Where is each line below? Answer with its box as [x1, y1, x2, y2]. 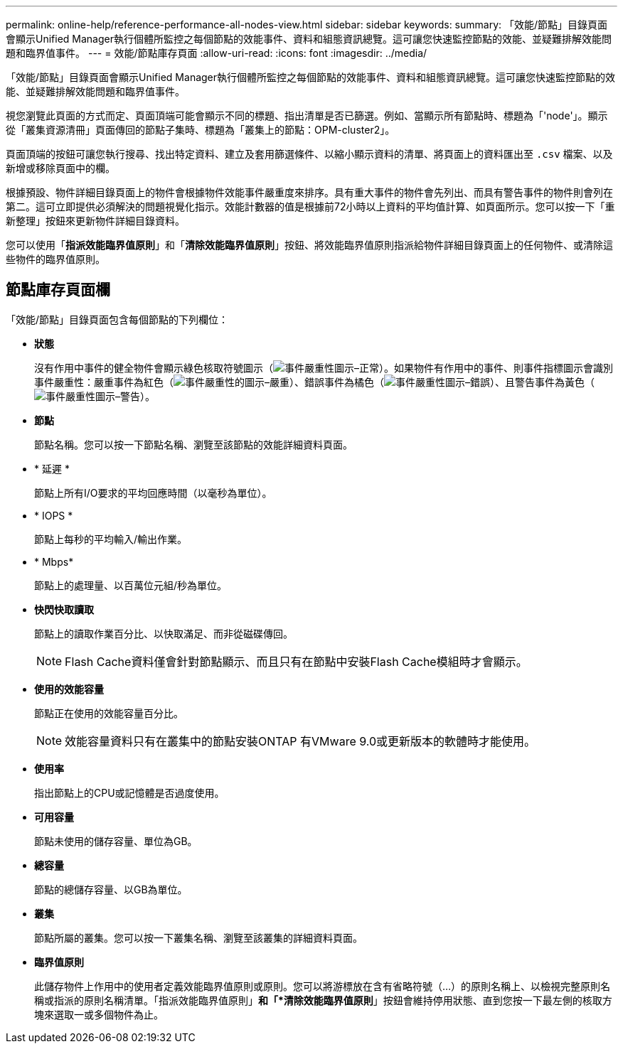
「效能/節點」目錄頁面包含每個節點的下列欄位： [6, 313, 229, 326]
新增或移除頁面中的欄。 [6, 162, 115, 174]
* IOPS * [34, 509, 73, 522]
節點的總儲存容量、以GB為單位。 [34, 883, 188, 895]
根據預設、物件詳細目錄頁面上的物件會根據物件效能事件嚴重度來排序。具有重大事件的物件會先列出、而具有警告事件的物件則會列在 [6, 186, 613, 198]
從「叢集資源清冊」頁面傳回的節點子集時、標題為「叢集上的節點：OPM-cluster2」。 [6, 124, 395, 136]
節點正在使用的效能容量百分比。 [34, 706, 183, 719]
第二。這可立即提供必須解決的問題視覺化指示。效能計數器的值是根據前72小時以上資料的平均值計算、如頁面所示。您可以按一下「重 [6, 200, 615, 213]
